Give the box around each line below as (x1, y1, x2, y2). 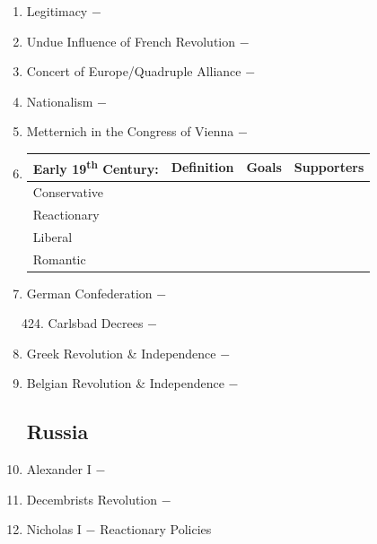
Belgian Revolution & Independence (26, 374, 224, 393)
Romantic (32, 249, 86, 268)
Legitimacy (26, 2, 88, 20)
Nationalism (26, 91, 93, 110)
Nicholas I (26, 520, 82, 539)
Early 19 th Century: (32, 157, 159, 178)
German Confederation (26, 283, 153, 302)
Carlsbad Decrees (48, 314, 144, 332)
